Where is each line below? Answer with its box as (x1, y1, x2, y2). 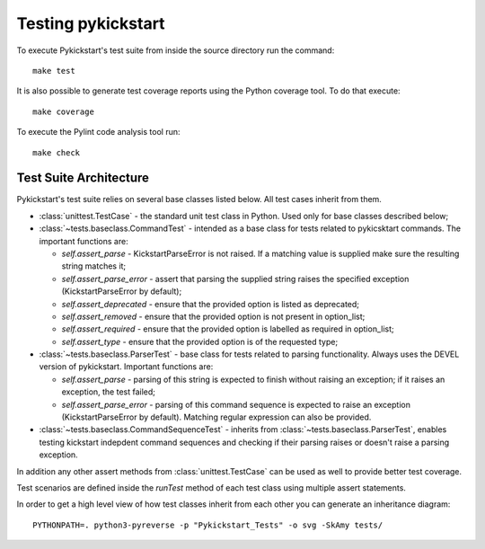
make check (32, 147, 81, 157)
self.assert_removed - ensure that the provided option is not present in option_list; (61, 311, 366, 322)
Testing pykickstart (16, 13, 165, 33)
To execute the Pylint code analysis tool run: (16, 127, 181, 137)
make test (32, 66, 75, 75)
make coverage (32, 106, 94, 117)
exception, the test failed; (61, 386, 156, 397)
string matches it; (61, 261, 127, 271)
